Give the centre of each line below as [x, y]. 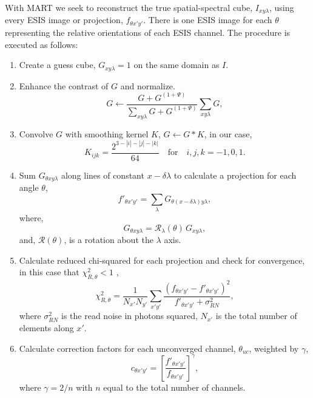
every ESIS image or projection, [64, 20]
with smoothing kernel [107, 133]
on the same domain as [177, 65]
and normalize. [148, 85]
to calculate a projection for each [235, 175]
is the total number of [256, 316]
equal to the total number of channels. [174, 387]
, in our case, [228, 133]
